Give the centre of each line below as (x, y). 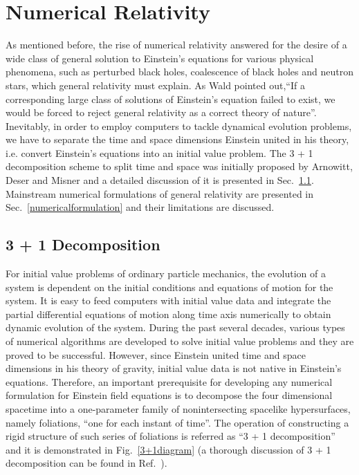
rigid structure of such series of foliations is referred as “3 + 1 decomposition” (171, 436)
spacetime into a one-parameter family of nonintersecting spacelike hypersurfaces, (178, 408)
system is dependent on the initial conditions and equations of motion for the (169, 287)
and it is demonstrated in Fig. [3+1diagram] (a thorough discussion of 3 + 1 (168, 449)
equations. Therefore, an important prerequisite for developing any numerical (169, 381)
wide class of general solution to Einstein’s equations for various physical (160, 58)
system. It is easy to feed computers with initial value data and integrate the (168, 300)
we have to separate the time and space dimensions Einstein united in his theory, (177, 139)
